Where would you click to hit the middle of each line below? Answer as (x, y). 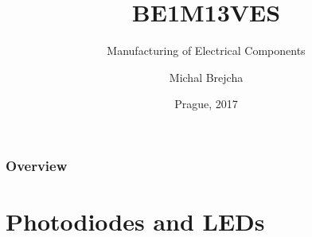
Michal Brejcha (206, 77)
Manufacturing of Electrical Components (206, 51)
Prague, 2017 (206, 104)
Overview (37, 165)
